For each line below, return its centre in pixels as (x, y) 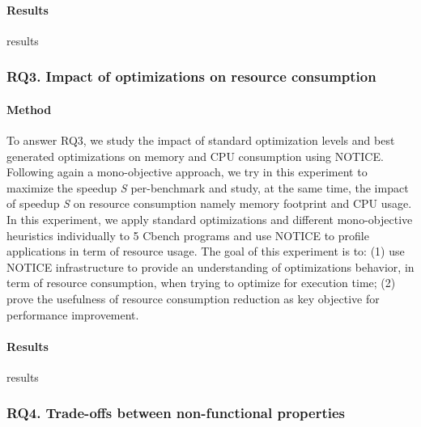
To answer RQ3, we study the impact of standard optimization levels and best (201, 140)
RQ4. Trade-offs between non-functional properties (176, 413)
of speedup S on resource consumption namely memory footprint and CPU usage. (209, 203)
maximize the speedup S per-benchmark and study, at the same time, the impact (208, 187)
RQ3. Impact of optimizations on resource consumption (191, 76)
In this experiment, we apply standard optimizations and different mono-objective (210, 219)
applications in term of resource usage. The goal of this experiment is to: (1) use (206, 251)
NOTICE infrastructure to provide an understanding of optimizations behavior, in (210, 266)
